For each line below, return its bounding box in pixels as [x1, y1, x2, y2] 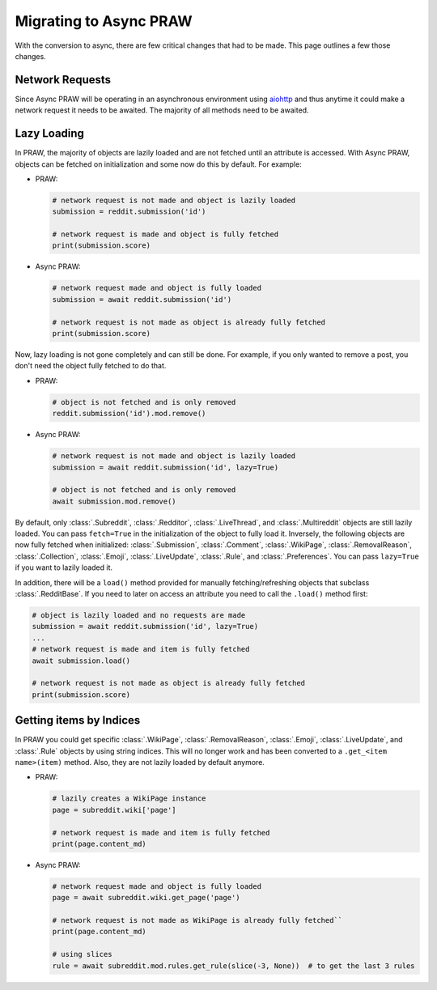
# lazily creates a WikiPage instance [52, 794, 206, 803]
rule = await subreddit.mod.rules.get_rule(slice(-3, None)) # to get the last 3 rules [52, 961, 416, 971]
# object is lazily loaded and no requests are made [32, 610, 246, 619]
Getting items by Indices [15, 713, 141, 728]
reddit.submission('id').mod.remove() [52, 409, 206, 419]
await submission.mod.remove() [52, 496, 177, 506]
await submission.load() [32, 656, 131, 665]
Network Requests [15, 73, 112, 87]
